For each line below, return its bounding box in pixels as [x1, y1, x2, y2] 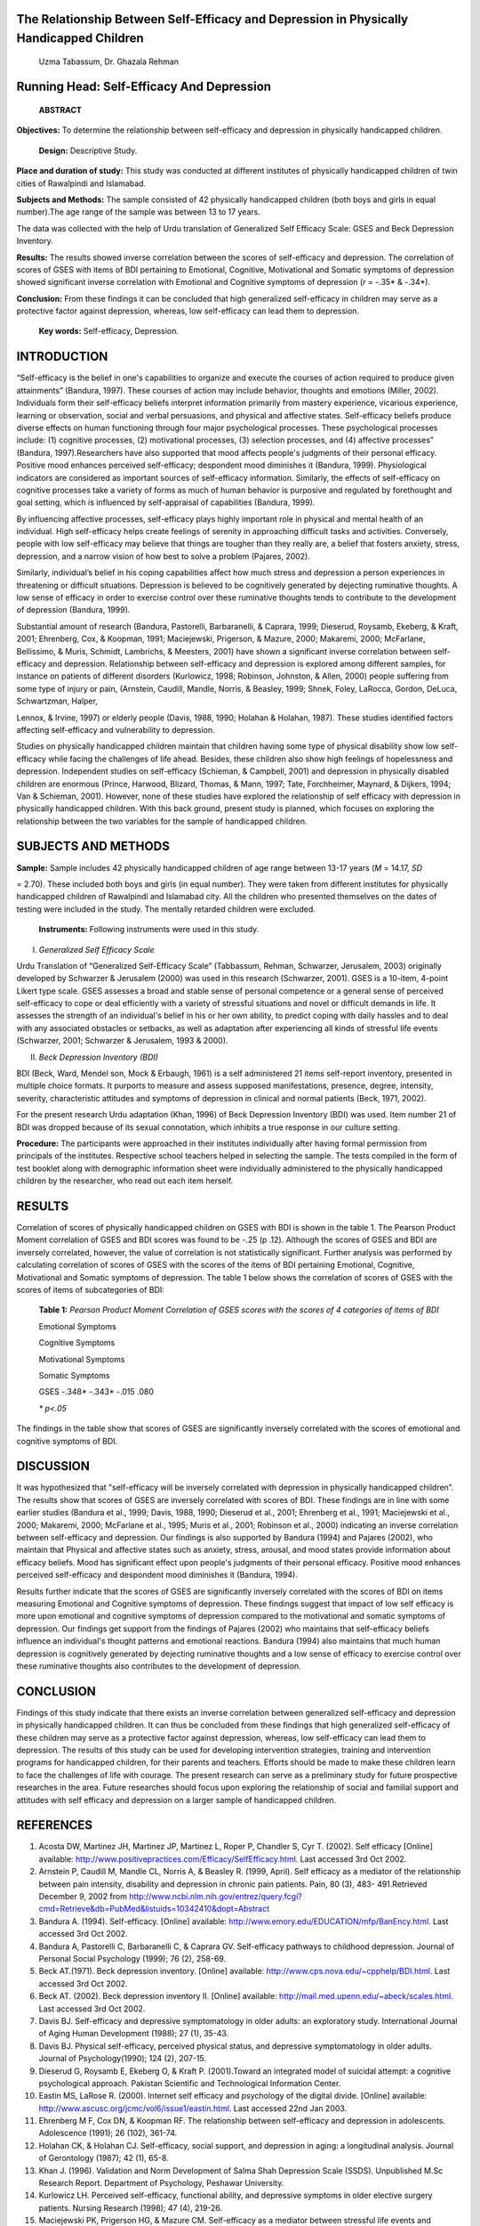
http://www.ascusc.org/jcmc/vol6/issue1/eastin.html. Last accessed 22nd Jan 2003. [38, 2102, 348, 2114]
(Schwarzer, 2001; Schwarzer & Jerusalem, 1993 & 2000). [16, 1036, 228, 1046]
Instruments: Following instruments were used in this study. [38, 924, 260, 935]
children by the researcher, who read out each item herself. [16, 1175, 234, 1186]
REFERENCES [16, 1817, 93, 1833]
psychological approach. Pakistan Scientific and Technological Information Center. [38, 2077, 341, 2088]
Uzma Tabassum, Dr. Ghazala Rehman [38, 56, 180, 67]
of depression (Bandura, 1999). [16, 605, 131, 615]
